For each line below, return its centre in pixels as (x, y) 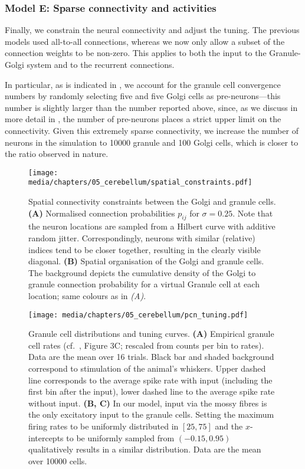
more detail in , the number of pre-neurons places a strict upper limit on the (143, 119)
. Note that (253, 213)
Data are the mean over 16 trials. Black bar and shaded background (151, 357)
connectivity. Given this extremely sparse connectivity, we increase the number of (152, 130)
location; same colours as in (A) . (87, 296)
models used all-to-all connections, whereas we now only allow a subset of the (145, 41)
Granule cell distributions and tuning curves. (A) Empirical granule (151, 334)
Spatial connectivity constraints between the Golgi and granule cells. (152, 201)
